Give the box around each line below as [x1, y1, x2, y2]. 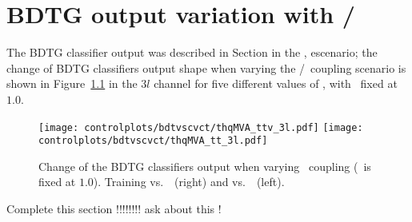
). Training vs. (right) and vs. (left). [93, 173, 285, 190]
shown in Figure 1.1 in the [6, 75, 138, 92]
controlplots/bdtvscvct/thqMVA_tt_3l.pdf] [38, 135, 268, 147]
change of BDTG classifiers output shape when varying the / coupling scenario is [6, 59, 406, 76]
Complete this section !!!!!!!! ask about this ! [6, 200, 222, 216]
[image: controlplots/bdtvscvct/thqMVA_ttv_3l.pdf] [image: [38, 121, 363, 133]
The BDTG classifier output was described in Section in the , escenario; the [6, 44, 378, 61]
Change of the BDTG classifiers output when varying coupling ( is [38, 157, 371, 174]
